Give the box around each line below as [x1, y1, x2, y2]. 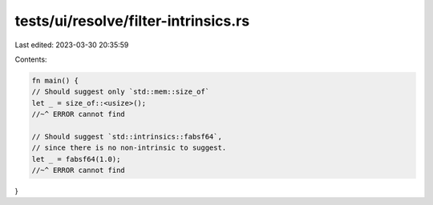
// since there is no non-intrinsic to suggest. [31, 143, 227, 152]
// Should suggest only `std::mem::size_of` [31, 87, 210, 96]
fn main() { [31, 76, 79, 85]
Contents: [14, 54, 47, 64]
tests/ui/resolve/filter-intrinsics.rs [14, 12, 250, 30]
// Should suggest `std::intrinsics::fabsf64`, [31, 132, 222, 141]
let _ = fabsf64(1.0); [31, 155, 121, 163]
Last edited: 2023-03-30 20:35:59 [14, 40, 129, 50]
